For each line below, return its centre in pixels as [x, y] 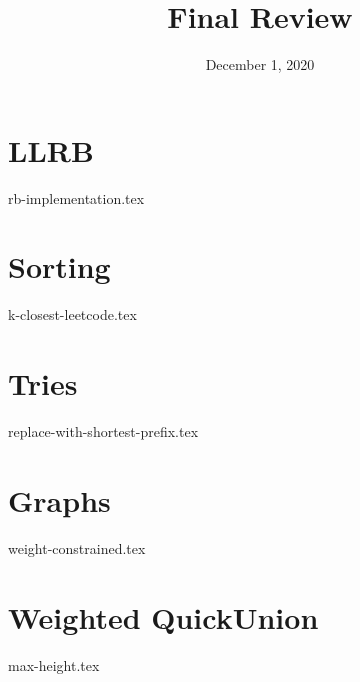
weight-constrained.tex [77, 547]
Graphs [59, 499]
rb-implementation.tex [76, 197]
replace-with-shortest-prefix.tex [103, 431]
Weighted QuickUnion [163, 616]
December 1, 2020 [260, 64]
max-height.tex [54, 664]
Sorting [59, 266]
